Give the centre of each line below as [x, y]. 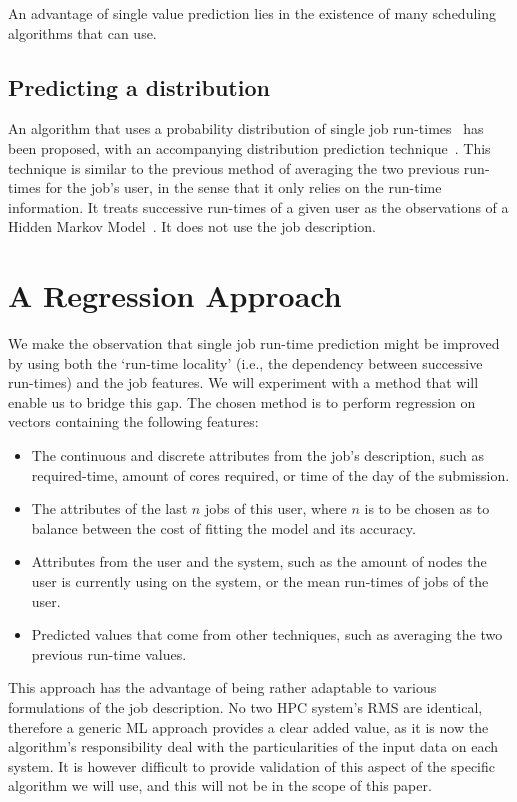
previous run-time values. [109, 653]
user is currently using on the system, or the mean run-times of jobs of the [260, 581]
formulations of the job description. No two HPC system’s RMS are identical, [245, 706]
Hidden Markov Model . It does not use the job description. [192, 226]
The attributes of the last [109, 508]
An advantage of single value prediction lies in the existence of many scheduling [252, 13]
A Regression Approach [175, 295]
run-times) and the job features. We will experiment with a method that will [243, 382]
